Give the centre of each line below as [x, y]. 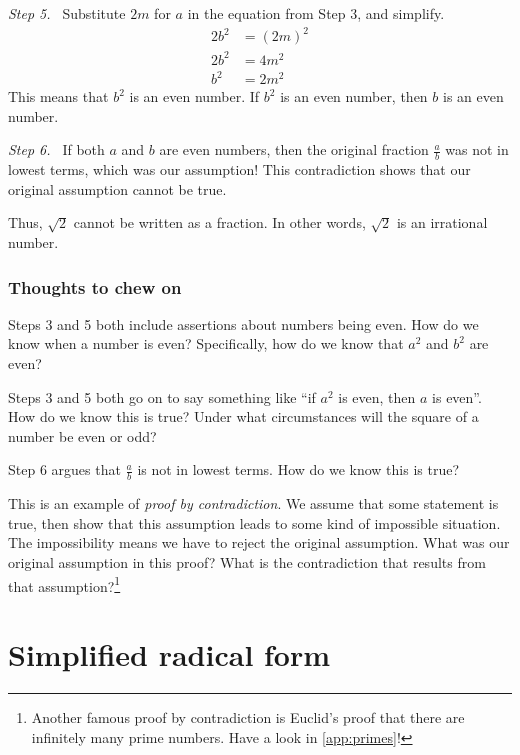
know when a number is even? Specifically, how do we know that [206, 343]
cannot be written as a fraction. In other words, [219, 222]
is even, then [377, 396]
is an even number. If [194, 96]
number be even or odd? [82, 435]
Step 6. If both [56, 149]
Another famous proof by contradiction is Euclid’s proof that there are [248, 716]
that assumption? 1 [64, 584]
